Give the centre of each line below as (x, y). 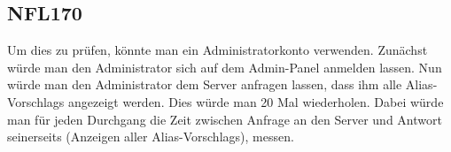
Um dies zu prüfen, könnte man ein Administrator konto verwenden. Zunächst (218, 50)
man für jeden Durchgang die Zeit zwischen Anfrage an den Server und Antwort (225, 119)
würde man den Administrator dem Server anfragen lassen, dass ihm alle (205, 84)
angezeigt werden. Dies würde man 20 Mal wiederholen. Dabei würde (256, 101)
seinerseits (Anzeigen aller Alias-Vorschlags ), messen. (151, 137)
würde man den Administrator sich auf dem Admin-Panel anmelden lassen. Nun (225, 67)
